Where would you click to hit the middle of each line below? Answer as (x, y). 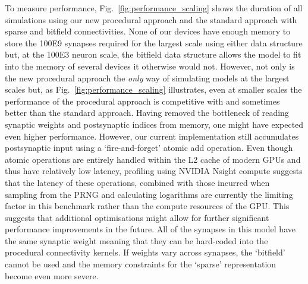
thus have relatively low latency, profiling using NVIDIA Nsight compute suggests (154, 171)
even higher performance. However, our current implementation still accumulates (152, 136)
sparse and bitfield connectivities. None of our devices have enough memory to (148, 31)
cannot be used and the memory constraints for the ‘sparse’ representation (141, 264)
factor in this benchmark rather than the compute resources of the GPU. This (147, 206)
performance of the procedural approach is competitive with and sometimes (142, 101)
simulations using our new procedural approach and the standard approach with (151, 19)
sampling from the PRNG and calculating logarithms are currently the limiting (149, 194)
